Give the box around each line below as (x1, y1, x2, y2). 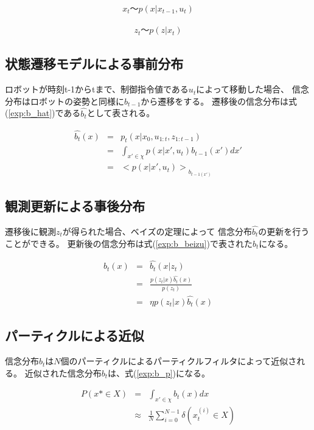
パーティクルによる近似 (5, 326, 144, 345)
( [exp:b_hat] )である (5, 106, 81, 119)
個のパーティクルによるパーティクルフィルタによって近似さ (60, 355, 297, 367)
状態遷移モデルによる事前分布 (5, 54, 184, 73)
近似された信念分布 (24, 366, 102, 379)
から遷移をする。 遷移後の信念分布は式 (141, 94, 297, 107)
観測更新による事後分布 (5, 196, 145, 215)
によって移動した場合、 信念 (196, 83, 309, 95)
